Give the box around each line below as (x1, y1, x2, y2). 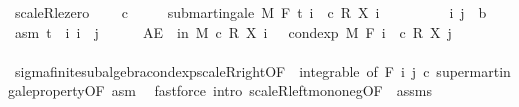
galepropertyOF (8, 80, 105, 101)
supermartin (436, 60, 511, 81)
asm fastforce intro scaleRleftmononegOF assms (111, 80, 432, 101)
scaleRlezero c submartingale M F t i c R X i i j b (14, 2, 487, 22)
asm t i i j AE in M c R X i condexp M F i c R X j (14, 21, 452, 42)
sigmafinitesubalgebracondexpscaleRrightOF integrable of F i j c (14, 60, 430, 81)
